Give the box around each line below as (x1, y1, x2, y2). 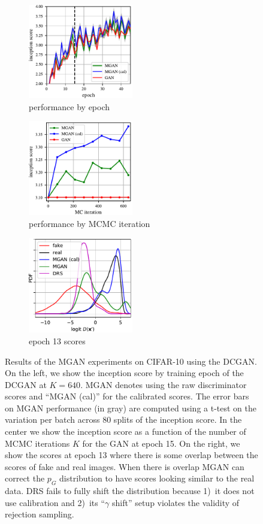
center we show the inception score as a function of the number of (5, 425, 246, 438)
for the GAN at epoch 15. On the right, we (82, 437, 240, 449)
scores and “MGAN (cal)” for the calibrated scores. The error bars (5, 390, 249, 402)
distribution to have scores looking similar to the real (59, 472, 255, 484)
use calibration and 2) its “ (5, 496, 105, 508)
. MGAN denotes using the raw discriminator (80, 378, 247, 390)
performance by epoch (29, 100, 110, 113)
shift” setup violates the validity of (111, 496, 240, 508)
